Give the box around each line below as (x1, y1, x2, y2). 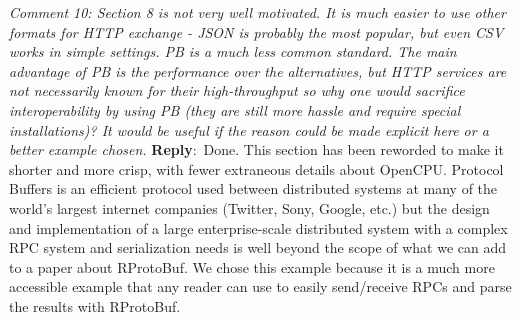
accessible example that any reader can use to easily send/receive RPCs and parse (9, 276, 512, 297)
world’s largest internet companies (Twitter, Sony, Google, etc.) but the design (9, 197, 490, 218)
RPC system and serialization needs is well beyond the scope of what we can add (9, 237, 507, 258)
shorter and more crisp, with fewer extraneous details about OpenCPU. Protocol (9, 158, 504, 179)
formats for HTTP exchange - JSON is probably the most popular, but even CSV (9, 21, 504, 42)
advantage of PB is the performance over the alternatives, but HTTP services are (9, 60, 507, 81)
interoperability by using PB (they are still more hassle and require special (9, 99, 461, 120)
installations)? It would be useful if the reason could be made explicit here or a (9, 119, 489, 140)
